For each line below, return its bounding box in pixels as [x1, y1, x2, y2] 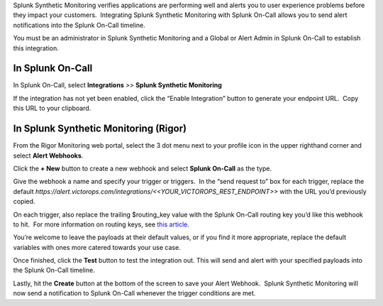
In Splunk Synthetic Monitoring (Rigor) [13, 123, 187, 135]
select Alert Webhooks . [13, 151, 84, 160]
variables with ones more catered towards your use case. [13, 243, 181, 251]
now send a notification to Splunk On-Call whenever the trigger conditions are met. [13, 289, 256, 297]
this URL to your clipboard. [13, 104, 91, 113]
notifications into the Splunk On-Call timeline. [13, 21, 145, 29]
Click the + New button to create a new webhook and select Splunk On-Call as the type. [13, 164, 272, 173]
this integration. [13, 43, 60, 53]
